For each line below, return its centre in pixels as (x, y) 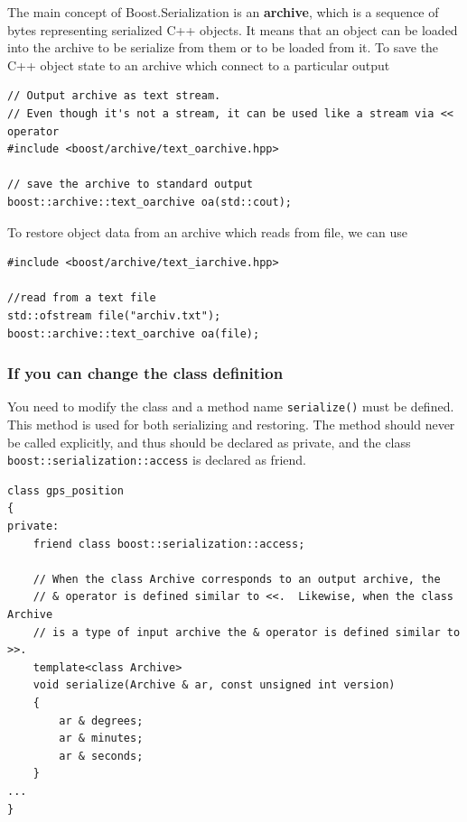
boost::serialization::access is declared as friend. (157, 460)
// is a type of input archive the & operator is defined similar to (247, 632)
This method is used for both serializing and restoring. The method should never (231, 424)
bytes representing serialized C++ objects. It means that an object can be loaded (233, 29)
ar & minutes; (101, 739)
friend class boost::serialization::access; (169, 544)
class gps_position (65, 490)
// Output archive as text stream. (114, 96)
